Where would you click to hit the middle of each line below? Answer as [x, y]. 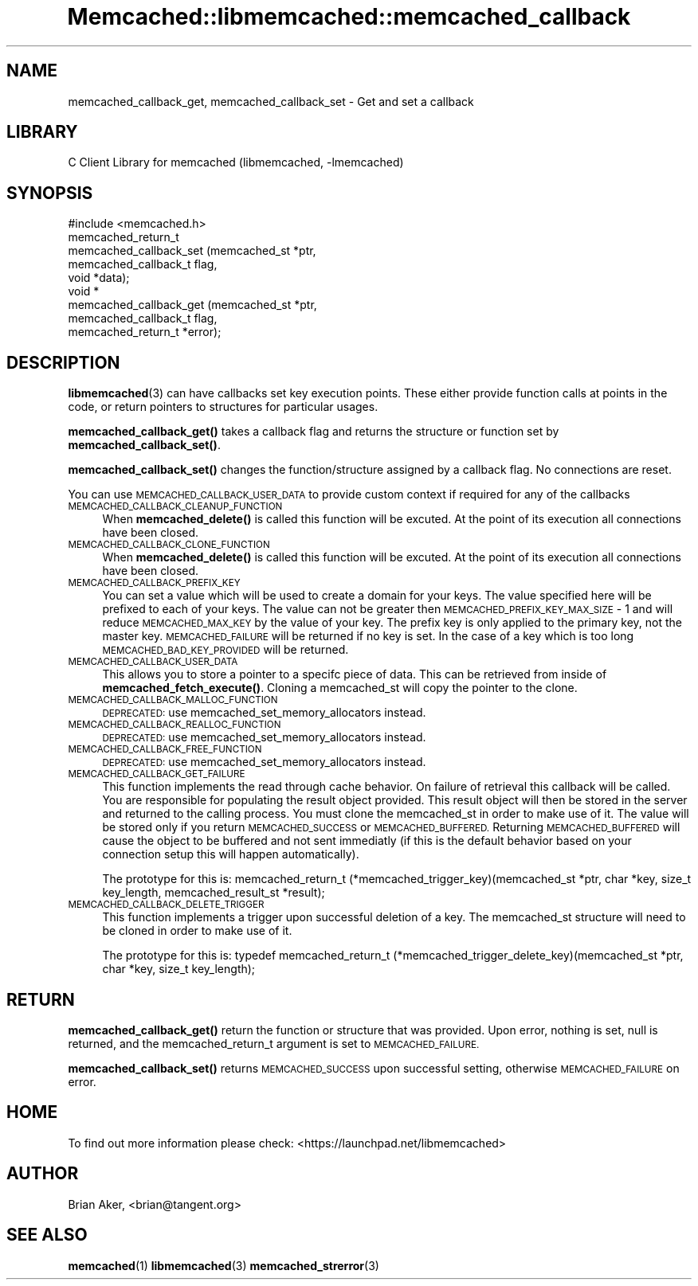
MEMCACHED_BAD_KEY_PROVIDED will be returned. [225, 650]
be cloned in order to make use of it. [197, 931]
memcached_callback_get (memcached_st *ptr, [192, 305]
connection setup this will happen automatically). [231, 854]
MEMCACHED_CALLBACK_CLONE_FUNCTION [169, 545]
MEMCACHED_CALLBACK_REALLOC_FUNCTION [174, 725]
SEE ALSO [47, 1235]
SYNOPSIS [50, 193]
